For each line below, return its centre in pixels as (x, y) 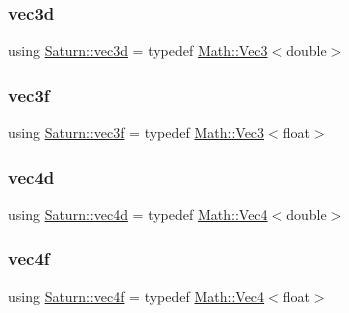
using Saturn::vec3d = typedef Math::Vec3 (138, 50)
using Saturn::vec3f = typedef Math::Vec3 (136, 132)
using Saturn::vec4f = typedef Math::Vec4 (136, 295)
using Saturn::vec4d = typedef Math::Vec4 (138, 213)
